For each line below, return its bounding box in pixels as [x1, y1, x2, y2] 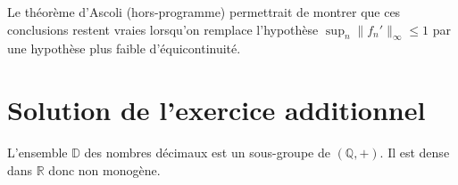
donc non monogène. [48, 160, 161, 179]
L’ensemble [7, 143, 68, 162]
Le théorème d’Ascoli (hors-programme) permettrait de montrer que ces [7, 3, 401, 20]
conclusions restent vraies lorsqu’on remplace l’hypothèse [7, 20, 319, 38]
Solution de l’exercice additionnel [7, 92, 426, 128]
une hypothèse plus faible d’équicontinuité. [7, 39, 241, 58]
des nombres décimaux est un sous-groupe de [84, 143, 330, 162]
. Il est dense [379, 143, 450, 162]
